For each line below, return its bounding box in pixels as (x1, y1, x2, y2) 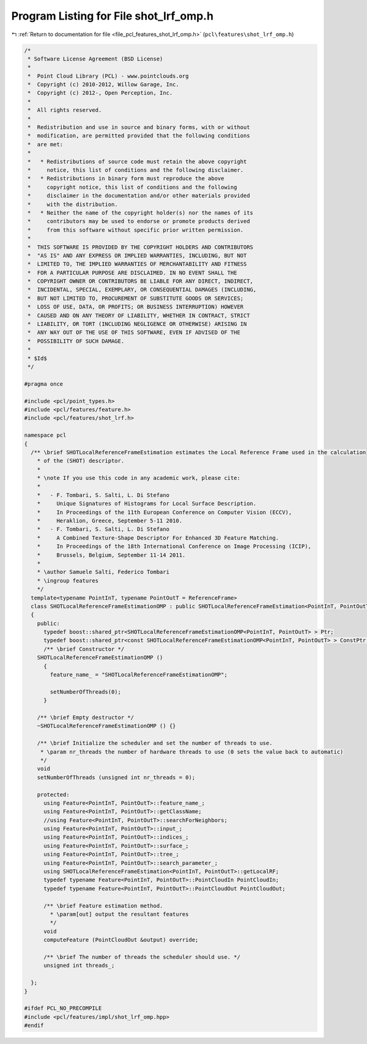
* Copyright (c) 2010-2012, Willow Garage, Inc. (28, 81, 180, 88)
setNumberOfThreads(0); (50, 688, 122, 695)
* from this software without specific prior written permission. (28, 226, 244, 233)
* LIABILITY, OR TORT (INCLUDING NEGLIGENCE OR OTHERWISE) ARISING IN (28, 321, 247, 328)
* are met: (28, 141, 64, 148)
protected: (37, 791, 70, 798)
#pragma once (24, 380, 64, 388)
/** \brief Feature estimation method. (43, 902, 163, 909)
